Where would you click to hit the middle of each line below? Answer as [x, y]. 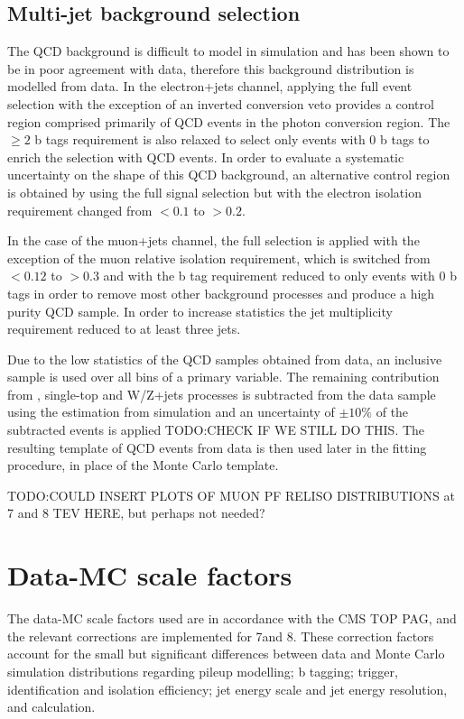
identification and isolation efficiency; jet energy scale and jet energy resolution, [227, 689]
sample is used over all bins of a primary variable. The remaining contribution [223, 377]
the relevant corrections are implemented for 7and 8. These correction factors [221, 636]
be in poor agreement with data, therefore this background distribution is [211, 68]
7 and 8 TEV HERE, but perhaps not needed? [136, 513]
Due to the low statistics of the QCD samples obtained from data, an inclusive [225, 359]
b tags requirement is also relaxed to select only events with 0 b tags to [232, 139]
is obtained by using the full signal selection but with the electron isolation [214, 192]
